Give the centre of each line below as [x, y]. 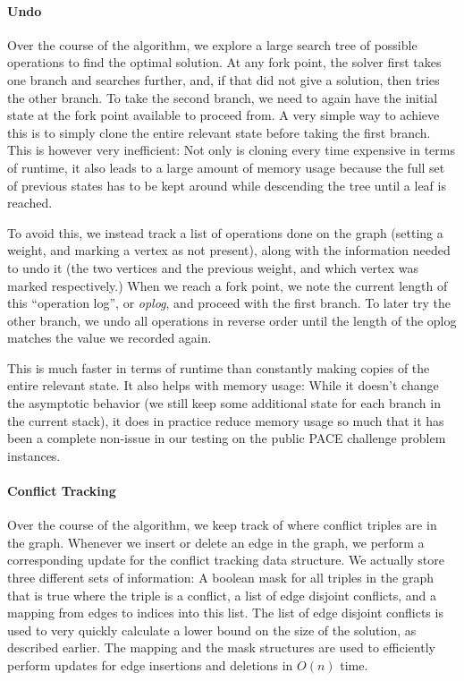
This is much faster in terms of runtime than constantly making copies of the [219, 367]
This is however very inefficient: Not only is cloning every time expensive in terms [231, 150]
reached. [30, 203]
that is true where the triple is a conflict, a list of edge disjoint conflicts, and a [222, 595]
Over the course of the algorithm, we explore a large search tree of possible [212, 44]
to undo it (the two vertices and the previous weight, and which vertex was [213, 267]
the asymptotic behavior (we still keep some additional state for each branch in [224, 403]
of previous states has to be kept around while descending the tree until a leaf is [227, 185]
